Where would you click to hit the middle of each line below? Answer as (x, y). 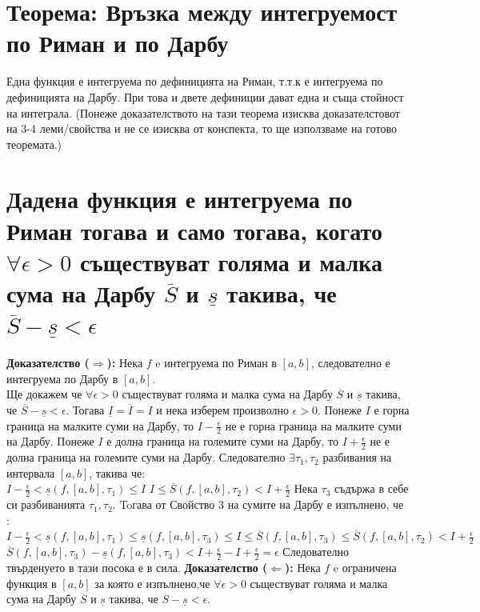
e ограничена (365, 568)
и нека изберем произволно (222, 409)
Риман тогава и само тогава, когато (194, 230)
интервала (31, 472)
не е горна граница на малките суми (313, 425)
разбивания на (357, 457)
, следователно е (350, 363)
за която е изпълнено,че (152, 583)
